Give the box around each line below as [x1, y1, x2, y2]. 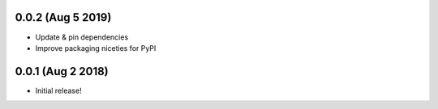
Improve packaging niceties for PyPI [35, 43, 157, 52]
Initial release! [35, 86, 82, 95]
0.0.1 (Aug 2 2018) [15, 65, 109, 78]
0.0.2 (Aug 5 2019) [15, 10, 112, 24]
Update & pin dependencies [35, 32, 129, 42]
